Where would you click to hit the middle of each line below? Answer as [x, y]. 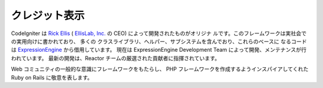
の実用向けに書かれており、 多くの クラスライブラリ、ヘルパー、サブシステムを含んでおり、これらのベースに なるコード [159, 41]
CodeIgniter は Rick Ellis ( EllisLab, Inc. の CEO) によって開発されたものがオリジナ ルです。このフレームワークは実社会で [159, 33]
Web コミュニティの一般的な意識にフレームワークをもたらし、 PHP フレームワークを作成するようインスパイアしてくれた [160, 69]
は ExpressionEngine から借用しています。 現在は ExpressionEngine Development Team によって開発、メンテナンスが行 [159, 50]
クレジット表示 [48, 15]
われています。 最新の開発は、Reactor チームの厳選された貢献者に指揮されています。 [116, 58]
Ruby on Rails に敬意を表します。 [52, 77]
